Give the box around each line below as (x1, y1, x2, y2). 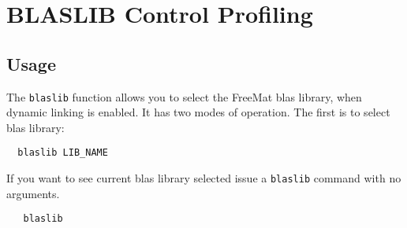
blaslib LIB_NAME (17, 147, 108, 159)
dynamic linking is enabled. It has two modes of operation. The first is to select (6, 104, 390, 120)
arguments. (6, 185, 60, 201)
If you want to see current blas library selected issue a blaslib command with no (6, 170, 401, 186)
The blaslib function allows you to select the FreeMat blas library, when (6, 88, 362, 105)
